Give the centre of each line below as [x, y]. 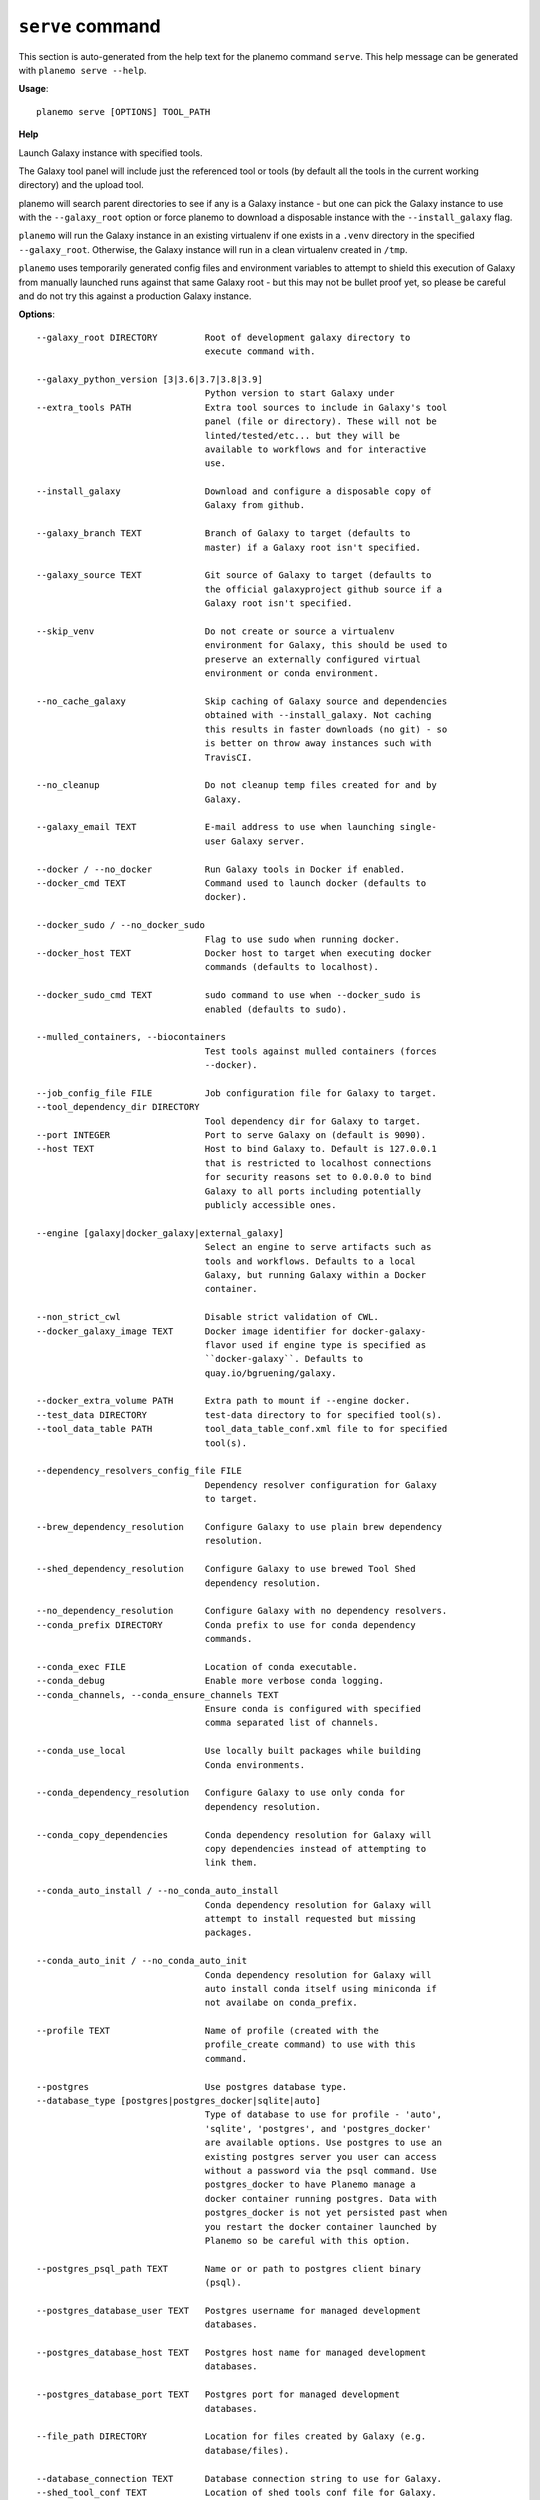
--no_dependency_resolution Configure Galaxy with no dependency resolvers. [242, 1611]
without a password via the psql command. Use [320, 2170]
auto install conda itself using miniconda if [320, 1988]
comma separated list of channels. [291, 1723]
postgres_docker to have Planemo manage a [310, 2184]
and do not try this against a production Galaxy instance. [135, 296]
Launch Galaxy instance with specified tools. [110, 152]
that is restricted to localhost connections [318, 1163]
